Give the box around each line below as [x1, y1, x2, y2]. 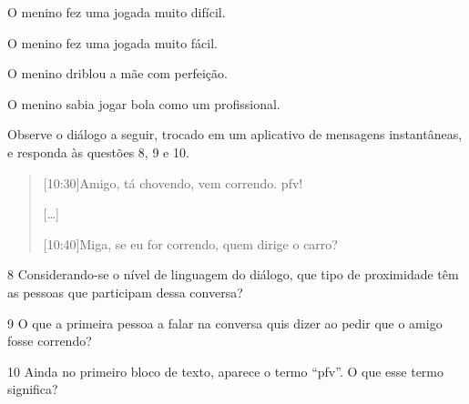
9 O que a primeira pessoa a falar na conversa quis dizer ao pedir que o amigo [7, 313, 443, 332]
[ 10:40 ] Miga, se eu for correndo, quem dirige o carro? [43, 234, 338, 253]
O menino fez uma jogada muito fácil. [7, 33, 218, 52]
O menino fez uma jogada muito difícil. [7, 3, 226, 21]
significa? [7, 379, 58, 399]
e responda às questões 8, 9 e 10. [7, 142, 189, 161]
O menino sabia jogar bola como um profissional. [7, 94, 280, 113]
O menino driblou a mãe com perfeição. [7, 64, 228, 83]
